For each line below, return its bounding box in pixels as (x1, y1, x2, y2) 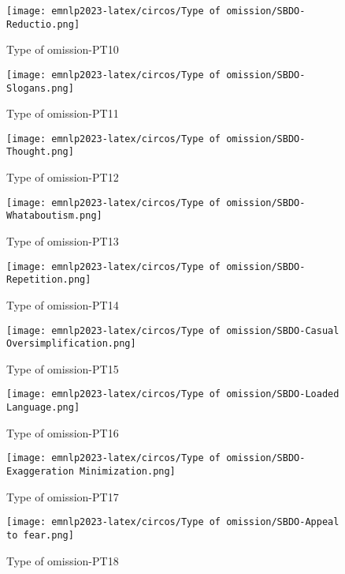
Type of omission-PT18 (6, 552, 119, 568)
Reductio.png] (6, 18, 80, 30)
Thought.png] (6, 146, 74, 158)
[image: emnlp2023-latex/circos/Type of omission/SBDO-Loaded (6, 388, 339, 400)
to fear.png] (6, 529, 74, 541)
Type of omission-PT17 (6, 488, 119, 505)
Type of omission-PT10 (6, 41, 119, 58)
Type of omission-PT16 (6, 424, 119, 441)
